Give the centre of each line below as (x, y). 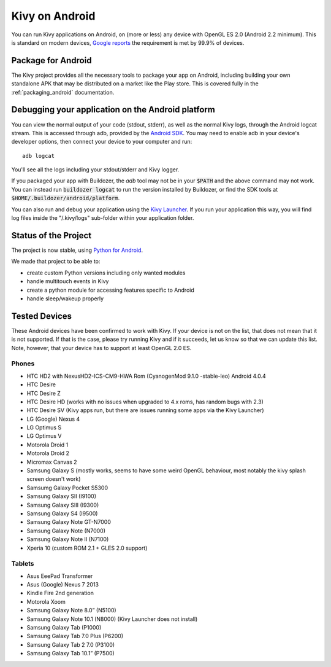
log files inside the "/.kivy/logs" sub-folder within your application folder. (103, 218)
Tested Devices (42, 316)
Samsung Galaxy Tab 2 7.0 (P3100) (71, 644)
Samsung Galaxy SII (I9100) (62, 496)
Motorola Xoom (46, 601)
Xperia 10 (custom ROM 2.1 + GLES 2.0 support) (87, 548)
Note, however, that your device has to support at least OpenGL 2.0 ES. (101, 348)
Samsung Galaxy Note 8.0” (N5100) (71, 610)
